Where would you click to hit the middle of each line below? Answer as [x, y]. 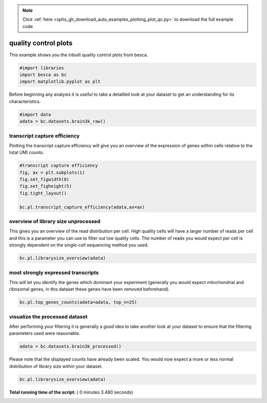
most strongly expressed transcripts [54, 273]
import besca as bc [43, 75]
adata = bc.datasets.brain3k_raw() [63, 121]
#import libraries [42, 68]
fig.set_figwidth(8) [44, 180]
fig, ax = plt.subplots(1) [52, 172]
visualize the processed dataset [48, 317]
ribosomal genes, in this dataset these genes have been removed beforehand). [89, 289]
